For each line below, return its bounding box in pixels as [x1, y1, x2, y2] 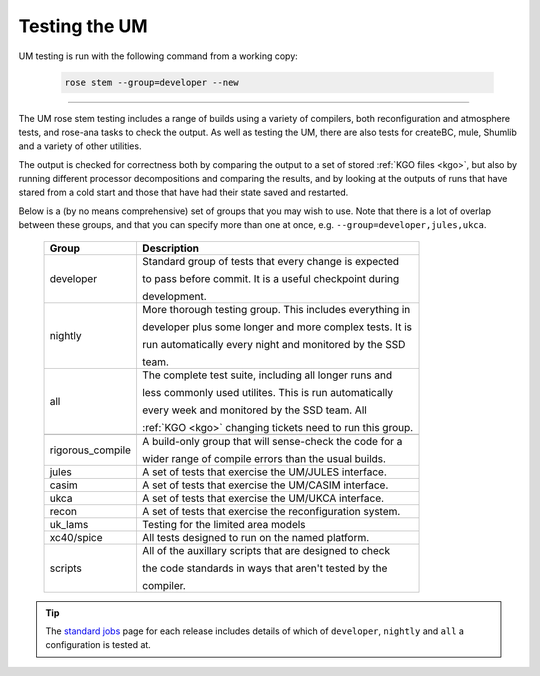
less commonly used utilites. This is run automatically [141, 385, 394, 399]
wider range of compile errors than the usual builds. [141, 451, 387, 465]
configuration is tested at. [45, 639, 152, 651]
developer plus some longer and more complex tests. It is [141, 320, 412, 334]
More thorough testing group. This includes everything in [141, 302, 411, 316]
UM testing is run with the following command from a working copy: [18, 50, 299, 62]
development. [141, 289, 207, 303]
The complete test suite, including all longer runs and [141, 368, 393, 382]
